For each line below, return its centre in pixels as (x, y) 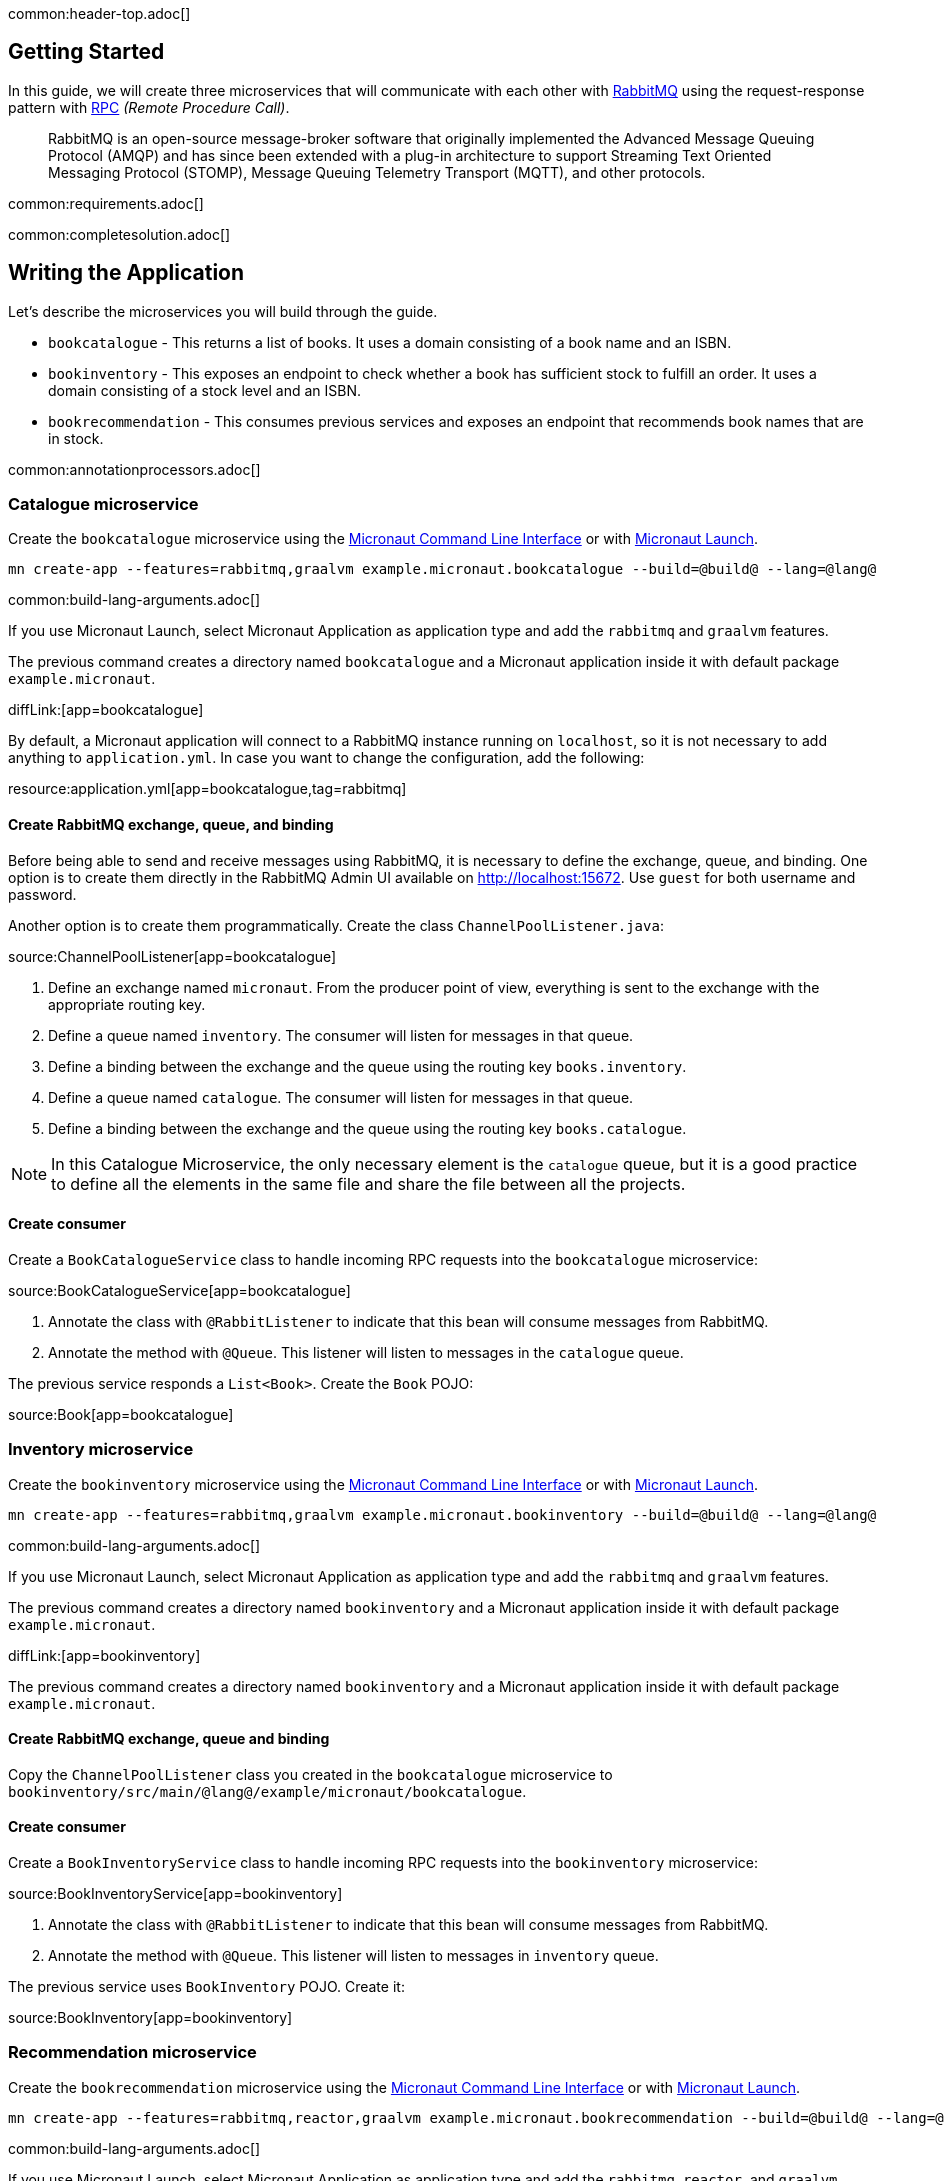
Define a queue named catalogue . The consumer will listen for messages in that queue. (341, 1097)
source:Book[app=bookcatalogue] (121, 1414)
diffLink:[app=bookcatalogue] (106, 710)
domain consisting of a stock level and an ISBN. (205, 390)
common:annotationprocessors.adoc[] (134, 469)
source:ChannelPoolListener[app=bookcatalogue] (172, 956)
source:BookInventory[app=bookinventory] (150, 2018)
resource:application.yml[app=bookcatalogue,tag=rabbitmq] (207, 789)
